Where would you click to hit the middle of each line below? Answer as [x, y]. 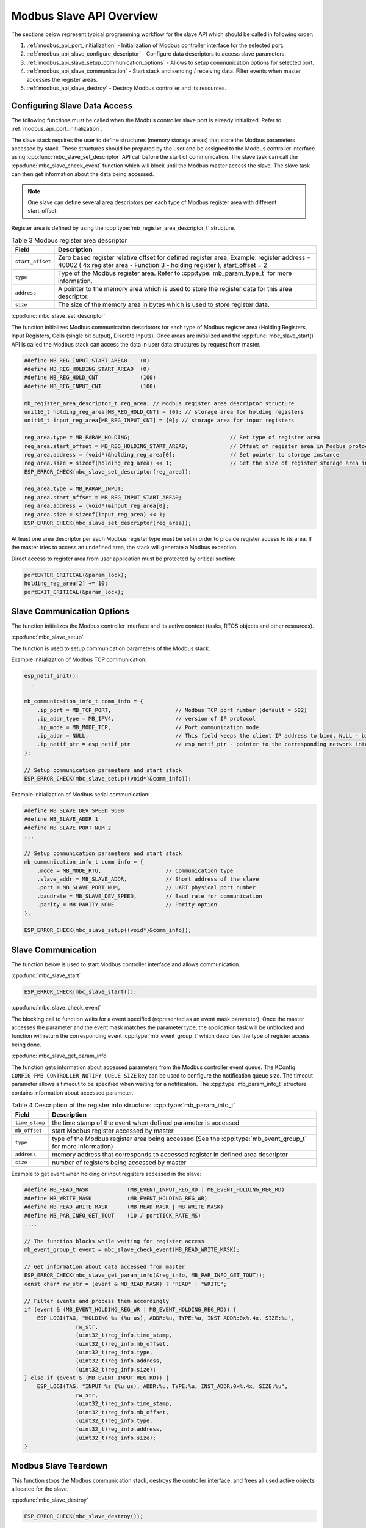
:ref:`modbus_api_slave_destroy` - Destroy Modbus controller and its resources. [127, 88]
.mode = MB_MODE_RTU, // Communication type [135, 870]
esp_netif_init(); [52, 676]
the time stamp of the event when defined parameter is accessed [146, 1123]
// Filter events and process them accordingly [96, 1301]
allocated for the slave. [40, 1489]
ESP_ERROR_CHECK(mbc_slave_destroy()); [84, 1516]
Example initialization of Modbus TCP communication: [79, 659]
